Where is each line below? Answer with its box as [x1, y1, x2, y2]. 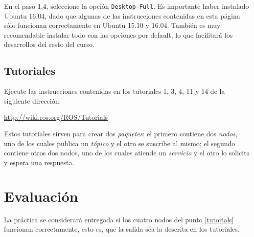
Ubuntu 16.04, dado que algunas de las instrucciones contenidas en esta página [4, 10, 240, 21]
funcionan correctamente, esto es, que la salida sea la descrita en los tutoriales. [4, 224, 240, 234]
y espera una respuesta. [4, 157, 74, 167]
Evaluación [4, 186, 78, 206]
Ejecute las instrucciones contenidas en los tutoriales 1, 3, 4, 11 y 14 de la [4, 86, 225, 96]
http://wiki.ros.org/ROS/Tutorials [4, 112, 108, 122]
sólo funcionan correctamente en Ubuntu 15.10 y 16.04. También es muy [4, 20, 221, 30]
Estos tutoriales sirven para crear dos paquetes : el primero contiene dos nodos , [4, 129, 237, 139]
